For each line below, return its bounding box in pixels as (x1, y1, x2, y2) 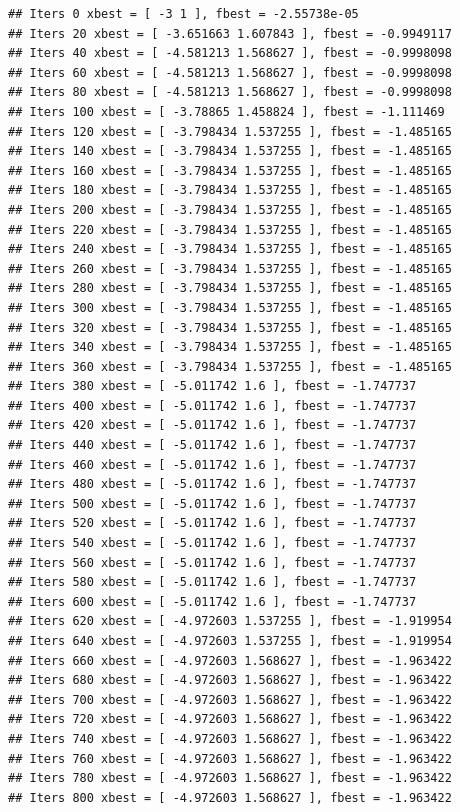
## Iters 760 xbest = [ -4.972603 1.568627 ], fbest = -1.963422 (8, 751, 452, 766)
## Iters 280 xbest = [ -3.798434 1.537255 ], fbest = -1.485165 (8, 281, 452, 296)
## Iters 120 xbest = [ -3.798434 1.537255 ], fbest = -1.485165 (8, 124, 452, 139)
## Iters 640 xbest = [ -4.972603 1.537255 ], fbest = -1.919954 (8, 634, 452, 648)
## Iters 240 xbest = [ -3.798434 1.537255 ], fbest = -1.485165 (8, 242, 452, 257)
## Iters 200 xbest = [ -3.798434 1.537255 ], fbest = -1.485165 (8, 202, 452, 217)
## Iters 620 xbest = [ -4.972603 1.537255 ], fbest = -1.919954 (8, 614, 452, 629)
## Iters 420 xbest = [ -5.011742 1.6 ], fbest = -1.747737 (8, 418, 417, 433)
